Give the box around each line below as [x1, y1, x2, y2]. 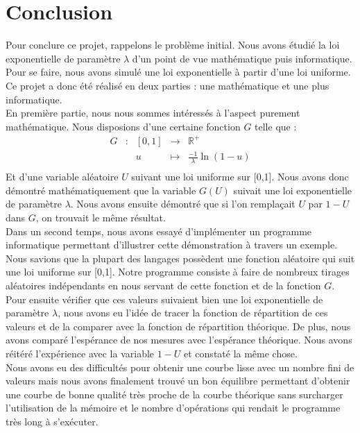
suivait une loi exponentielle [233, 182, 352, 197]
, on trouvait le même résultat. [35, 210, 166, 224]
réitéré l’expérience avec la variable [6, 346, 155, 360]
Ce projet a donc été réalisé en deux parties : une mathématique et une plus [6, 78, 329, 92]
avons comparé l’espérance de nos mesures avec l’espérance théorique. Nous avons [6, 332, 352, 347]
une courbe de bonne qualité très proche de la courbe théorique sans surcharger [6, 387, 343, 401]
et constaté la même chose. [184, 346, 298, 360]
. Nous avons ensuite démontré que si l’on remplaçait [70, 196, 295, 211]
